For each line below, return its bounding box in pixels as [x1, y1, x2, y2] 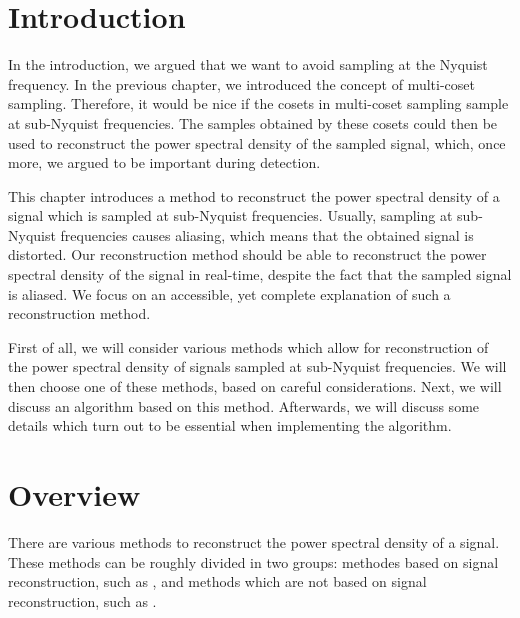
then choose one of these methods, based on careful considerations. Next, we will [8, 376, 502, 397]
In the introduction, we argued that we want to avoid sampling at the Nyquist [8, 54, 488, 75]
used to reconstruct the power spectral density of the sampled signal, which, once [8, 132, 506, 153]
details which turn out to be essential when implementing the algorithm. [8, 415, 452, 436]
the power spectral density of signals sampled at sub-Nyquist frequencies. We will [8, 356, 507, 377]
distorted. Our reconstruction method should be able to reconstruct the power [8, 244, 487, 265]
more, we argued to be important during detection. [8, 152, 321, 173]
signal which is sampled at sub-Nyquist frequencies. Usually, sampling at [8, 205, 453, 226]
